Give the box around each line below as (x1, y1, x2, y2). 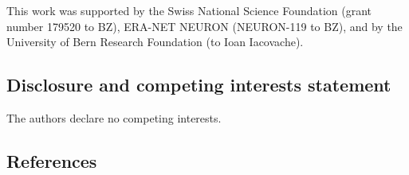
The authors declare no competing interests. (6, 109, 222, 126)
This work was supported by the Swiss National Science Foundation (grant (6, 2, 372, 18)
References (6, 148, 97, 173)
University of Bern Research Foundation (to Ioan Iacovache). (6, 33, 304, 50)
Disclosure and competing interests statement (6, 72, 391, 97)
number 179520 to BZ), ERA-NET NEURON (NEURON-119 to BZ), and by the (6, 17, 403, 34)
